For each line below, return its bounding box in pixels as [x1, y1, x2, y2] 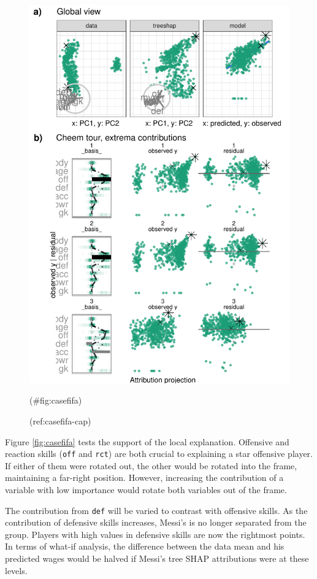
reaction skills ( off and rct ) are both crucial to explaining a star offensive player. [5, 447, 313, 460]
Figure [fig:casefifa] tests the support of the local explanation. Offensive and [5, 435, 289, 448]
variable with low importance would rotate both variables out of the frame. [5, 483, 287, 496]
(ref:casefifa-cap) [29, 414, 91, 427]
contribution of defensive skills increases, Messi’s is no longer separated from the [5, 516, 307, 529]
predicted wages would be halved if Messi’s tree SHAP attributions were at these [5, 551, 309, 564]
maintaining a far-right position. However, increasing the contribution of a [5, 471, 284, 484]
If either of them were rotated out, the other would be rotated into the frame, [5, 459, 297, 472]
